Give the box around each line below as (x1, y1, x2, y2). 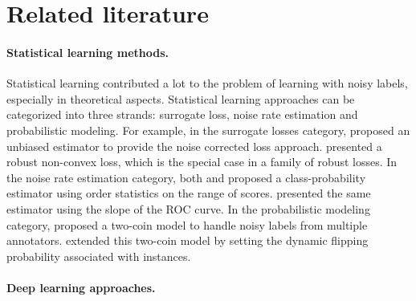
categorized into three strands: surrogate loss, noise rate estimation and (6, 106, 358, 123)
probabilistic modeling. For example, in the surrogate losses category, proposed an (6, 121, 410, 138)
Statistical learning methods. (6, 43, 169, 60)
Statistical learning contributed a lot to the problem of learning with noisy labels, (6, 75, 408, 92)
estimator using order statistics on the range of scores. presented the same (6, 185, 371, 201)
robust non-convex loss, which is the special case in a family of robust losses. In (6, 153, 398, 170)
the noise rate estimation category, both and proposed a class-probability (6, 169, 366, 185)
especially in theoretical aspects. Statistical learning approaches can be (6, 90, 355, 107)
